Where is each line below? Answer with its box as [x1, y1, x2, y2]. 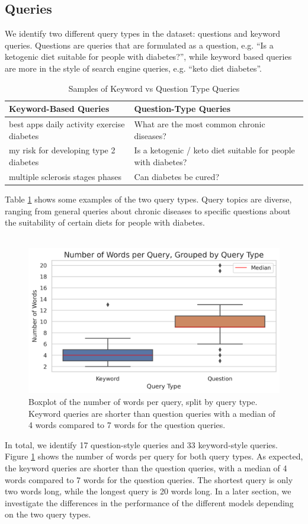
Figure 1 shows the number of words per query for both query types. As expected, [5, 450, 303, 462]
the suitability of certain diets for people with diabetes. [5, 216, 205, 229]
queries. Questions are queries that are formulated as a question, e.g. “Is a [5, 38, 274, 51]
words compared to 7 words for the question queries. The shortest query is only [5, 473, 293, 486]
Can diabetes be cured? [134, 170, 220, 182]
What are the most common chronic [134, 118, 265, 130]
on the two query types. [5, 508, 91, 520]
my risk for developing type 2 [9, 144, 115, 156]
